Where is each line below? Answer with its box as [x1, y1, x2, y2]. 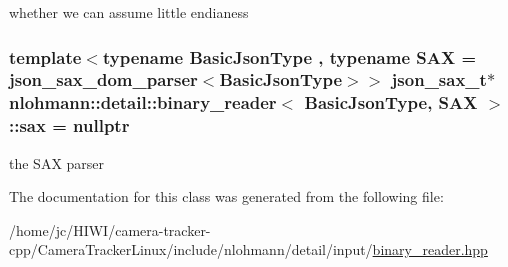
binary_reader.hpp [372, 239, 488, 260]
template [9, 44, 82, 69]
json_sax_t [391, 67, 487, 92]
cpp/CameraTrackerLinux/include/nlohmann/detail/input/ [9, 239, 373, 260]
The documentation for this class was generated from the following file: [9, 186, 444, 207]
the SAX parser [9, 152, 105, 173]
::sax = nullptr [9, 113, 130, 138]
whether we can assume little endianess [9, 2, 249, 22]
